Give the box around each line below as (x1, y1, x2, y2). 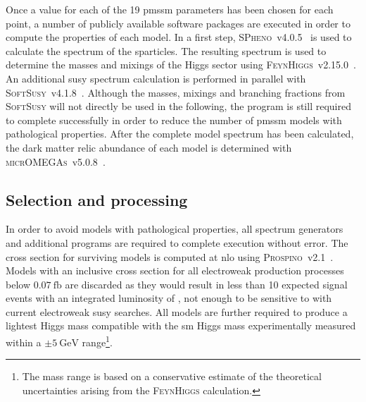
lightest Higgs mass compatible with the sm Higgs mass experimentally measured (6, 318, 356, 333)
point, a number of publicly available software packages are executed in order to (6, 16, 351, 30)
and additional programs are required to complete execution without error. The (6, 235, 348, 250)
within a (6, 334, 42, 349)
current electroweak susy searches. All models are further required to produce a (6, 304, 348, 319)
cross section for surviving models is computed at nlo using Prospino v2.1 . (6, 249, 334, 264)
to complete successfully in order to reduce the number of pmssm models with (6, 112, 342, 127)
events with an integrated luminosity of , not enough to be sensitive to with (6, 291, 332, 305)
